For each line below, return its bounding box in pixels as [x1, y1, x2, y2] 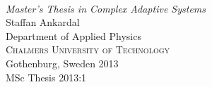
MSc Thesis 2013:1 [6, 69, 87, 84]
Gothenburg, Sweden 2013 [6, 55, 119, 70]
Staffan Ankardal [6, 15, 80, 29]
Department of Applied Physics [6, 28, 141, 43]
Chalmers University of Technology [6, 42, 170, 57]
